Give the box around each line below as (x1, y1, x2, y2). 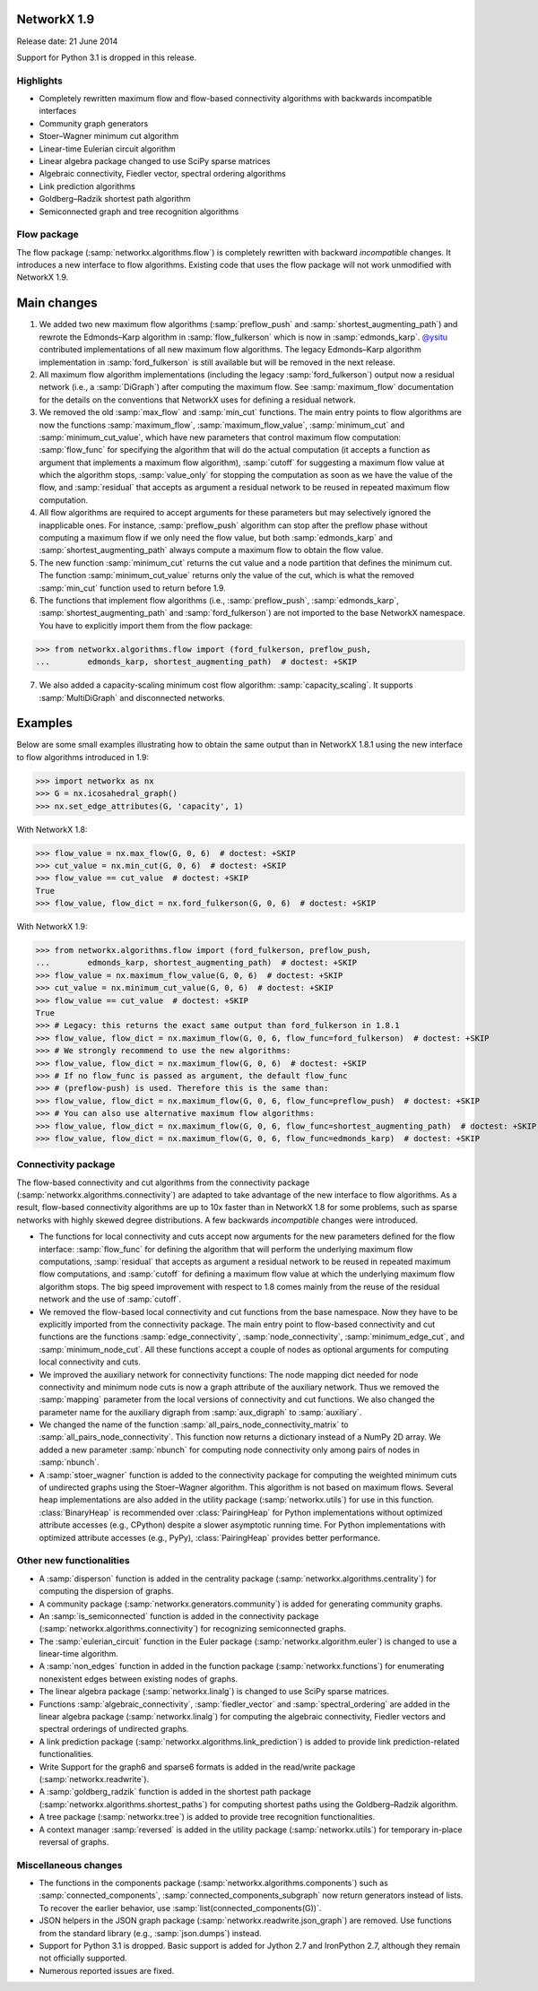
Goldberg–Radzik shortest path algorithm (39, 194, 191, 204)
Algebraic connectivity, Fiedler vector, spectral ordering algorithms (39, 169, 286, 179)
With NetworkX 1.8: (16, 824, 88, 835)
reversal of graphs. (39, 1836, 109, 1847)
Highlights (16, 74, 63, 87)
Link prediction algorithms (39, 180, 136, 192)
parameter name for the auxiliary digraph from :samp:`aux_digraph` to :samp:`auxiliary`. (39, 1407, 362, 1417)
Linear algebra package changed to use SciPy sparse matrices (39, 156, 271, 166)
